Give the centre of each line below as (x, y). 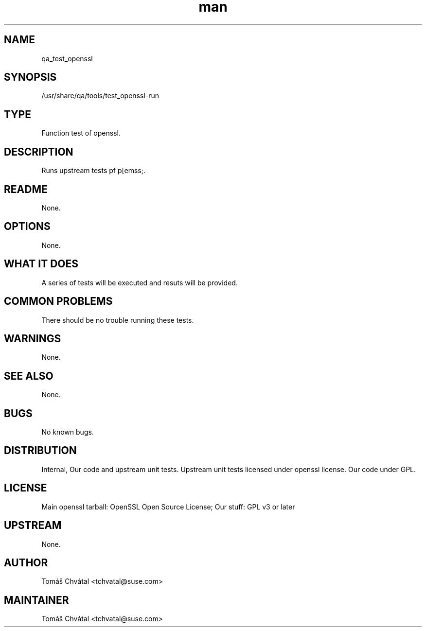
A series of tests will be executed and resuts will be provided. (140, 282)
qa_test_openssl (67, 58)
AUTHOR (26, 562)
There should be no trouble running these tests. (118, 320)
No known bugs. (68, 432)
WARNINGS (33, 338)
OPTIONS (27, 227)
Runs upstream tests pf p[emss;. (93, 171)
